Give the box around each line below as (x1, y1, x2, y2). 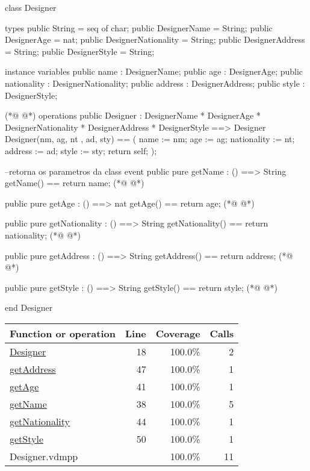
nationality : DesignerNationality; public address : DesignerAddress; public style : (5, 76, 305, 89)
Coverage (155, 326, 200, 340)
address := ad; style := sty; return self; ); (5, 144, 157, 157)
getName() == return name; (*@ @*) (5, 176, 144, 189)
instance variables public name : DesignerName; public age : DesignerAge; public (5, 65, 303, 78)
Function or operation (10, 326, 116, 340)
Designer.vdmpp (10, 449, 78, 463)
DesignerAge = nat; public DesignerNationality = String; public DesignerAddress (5, 33, 305, 46)
